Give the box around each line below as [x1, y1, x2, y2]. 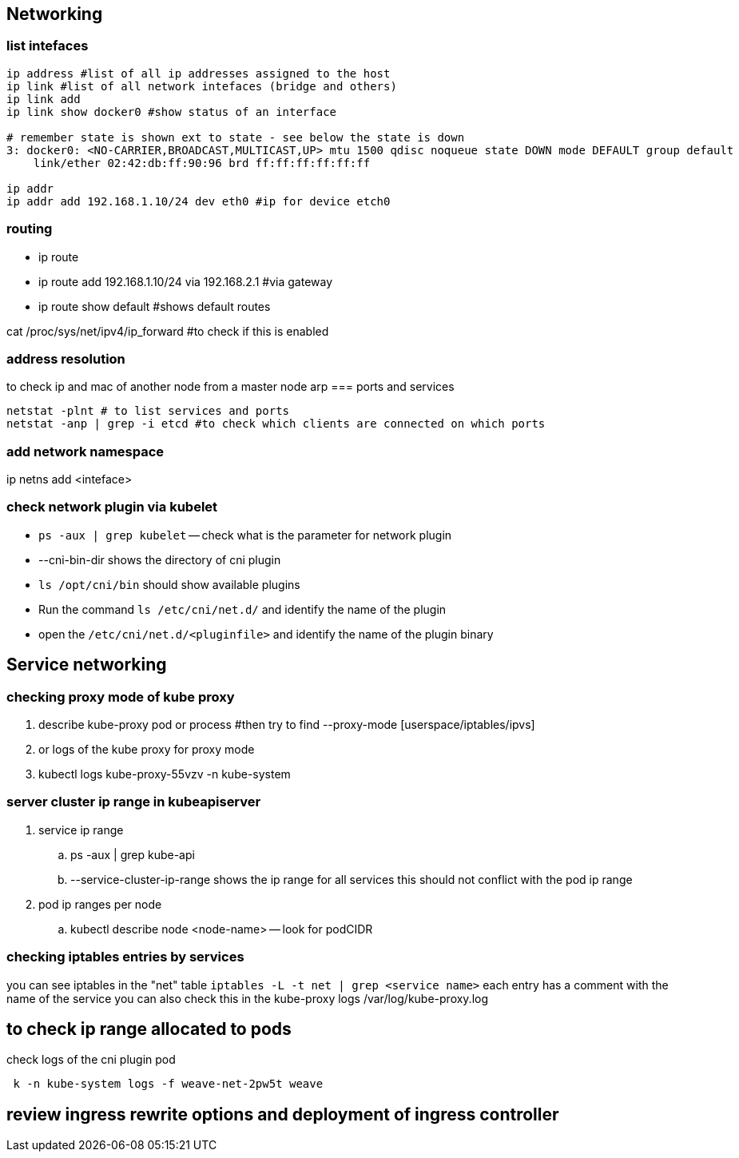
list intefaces [6, 38, 89, 54]
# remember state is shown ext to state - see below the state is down [6, 130, 465, 144]
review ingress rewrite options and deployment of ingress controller [6, 1104, 559, 1124]
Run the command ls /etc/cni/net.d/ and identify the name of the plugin [38, 602, 447, 616]
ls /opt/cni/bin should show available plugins [38, 577, 300, 591]
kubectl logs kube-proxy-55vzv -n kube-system [38, 767, 291, 782]
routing [6, 221, 53, 237]
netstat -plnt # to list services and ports [6, 404, 290, 418]
